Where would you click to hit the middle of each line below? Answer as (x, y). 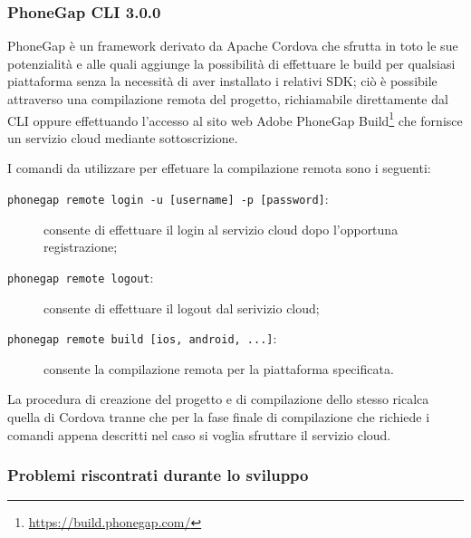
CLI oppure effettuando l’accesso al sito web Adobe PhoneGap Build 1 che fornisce (235, 119)
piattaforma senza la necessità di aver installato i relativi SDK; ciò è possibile (222, 81)
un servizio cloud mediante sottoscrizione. (123, 137)
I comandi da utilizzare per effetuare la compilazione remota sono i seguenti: (219, 168)
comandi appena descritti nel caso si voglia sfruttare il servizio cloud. (199, 434)
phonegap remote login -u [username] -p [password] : (168, 199)
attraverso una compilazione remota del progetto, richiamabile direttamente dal (228, 99)
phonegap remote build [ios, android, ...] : (142, 338)
